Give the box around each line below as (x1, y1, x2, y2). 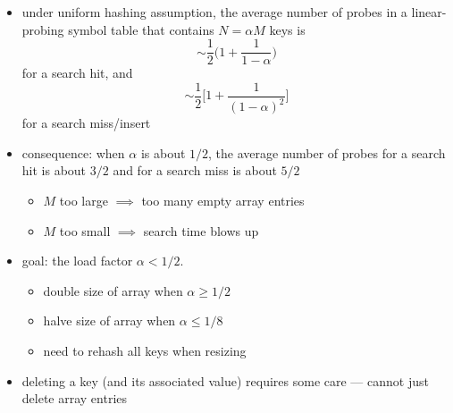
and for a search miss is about (113, 161, 277, 180)
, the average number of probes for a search (208, 143, 446, 162)
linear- (411, 3, 447, 21)
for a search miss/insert (21, 114, 151, 132)
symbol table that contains (68, 20, 214, 38)
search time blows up (143, 221, 259, 240)
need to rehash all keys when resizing (43, 341, 247, 359)
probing (21, 20, 64, 38)
